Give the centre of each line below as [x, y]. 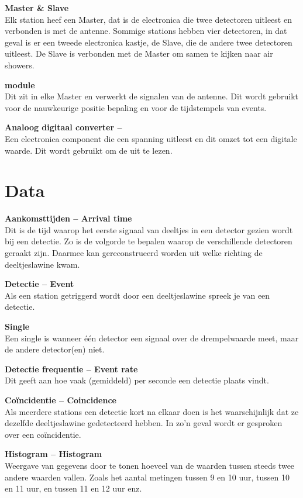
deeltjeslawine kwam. [42, 264]
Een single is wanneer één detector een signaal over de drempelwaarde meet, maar [152, 338]
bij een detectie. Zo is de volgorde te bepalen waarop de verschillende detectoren [149, 241]
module [20, 84]
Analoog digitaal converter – [63, 127]
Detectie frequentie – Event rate [71, 369]
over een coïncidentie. [43, 434]
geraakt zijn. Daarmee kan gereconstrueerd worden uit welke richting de [134, 253]
